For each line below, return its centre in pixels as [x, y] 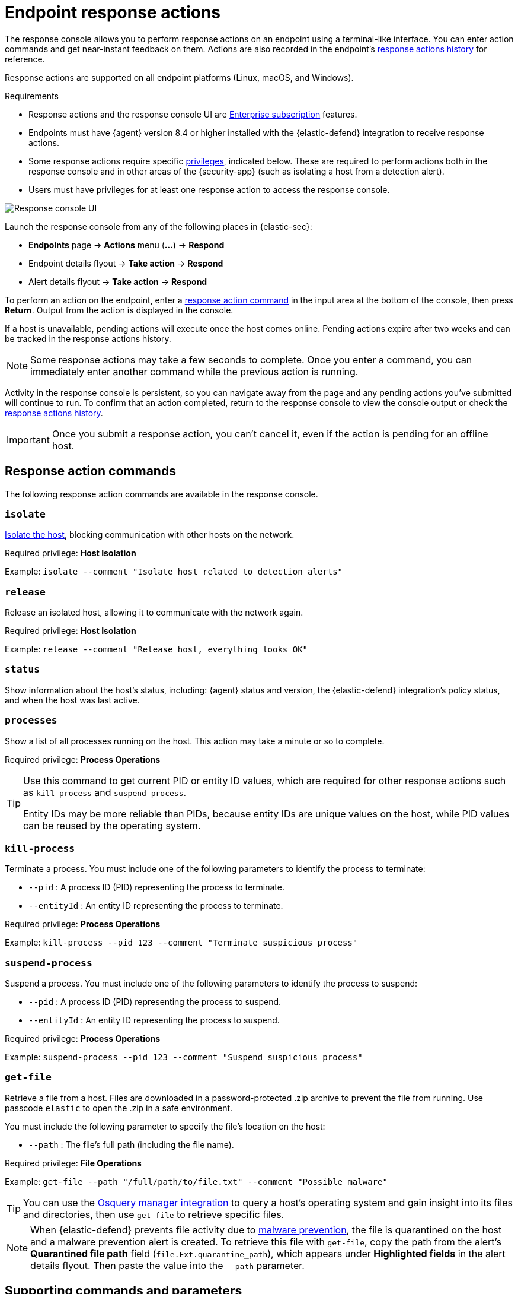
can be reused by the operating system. [112, 825]
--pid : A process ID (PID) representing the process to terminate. [156, 887]
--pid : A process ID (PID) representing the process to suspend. [155, 1002]
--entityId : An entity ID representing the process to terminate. [156, 906]
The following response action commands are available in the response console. [162, 494]
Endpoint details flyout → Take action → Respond [126, 263]
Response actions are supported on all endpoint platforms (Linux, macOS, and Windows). [179, 77]
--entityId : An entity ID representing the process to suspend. [154, 1020]
